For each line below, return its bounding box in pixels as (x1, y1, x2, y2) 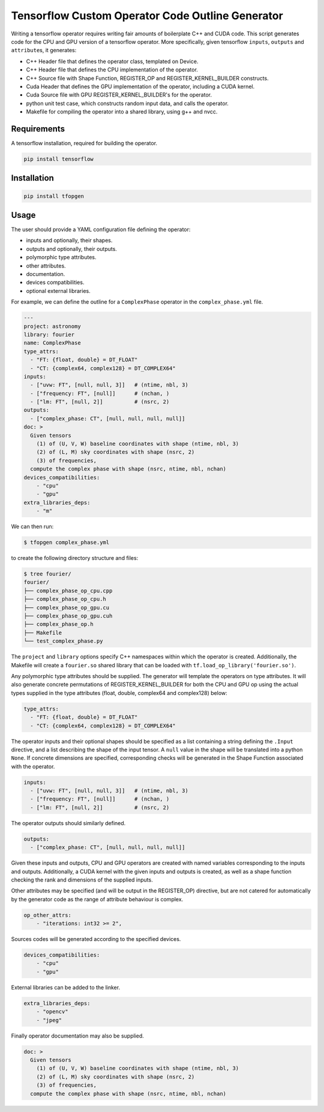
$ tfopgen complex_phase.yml (23, 539, 110, 546)
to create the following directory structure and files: (11, 554, 139, 562)
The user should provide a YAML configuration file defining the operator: (11, 226, 191, 233)
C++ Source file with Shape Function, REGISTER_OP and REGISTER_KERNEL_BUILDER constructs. (26, 74, 269, 82)
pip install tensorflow (23, 155, 94, 162)
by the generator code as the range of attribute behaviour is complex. (11, 895, 184, 903)
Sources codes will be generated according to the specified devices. (11, 936, 181, 943)
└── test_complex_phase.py (23, 638, 103, 645)
